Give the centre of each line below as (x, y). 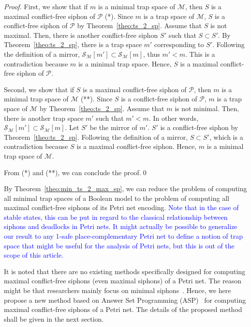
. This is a (200, 54)
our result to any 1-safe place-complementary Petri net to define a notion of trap (124, 236)
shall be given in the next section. (54, 319)
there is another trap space (44, 118)
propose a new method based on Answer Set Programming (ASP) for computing (125, 300)
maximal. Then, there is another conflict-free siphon (81, 35)
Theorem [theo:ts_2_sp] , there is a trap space (73, 44)
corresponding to (179, 44)
